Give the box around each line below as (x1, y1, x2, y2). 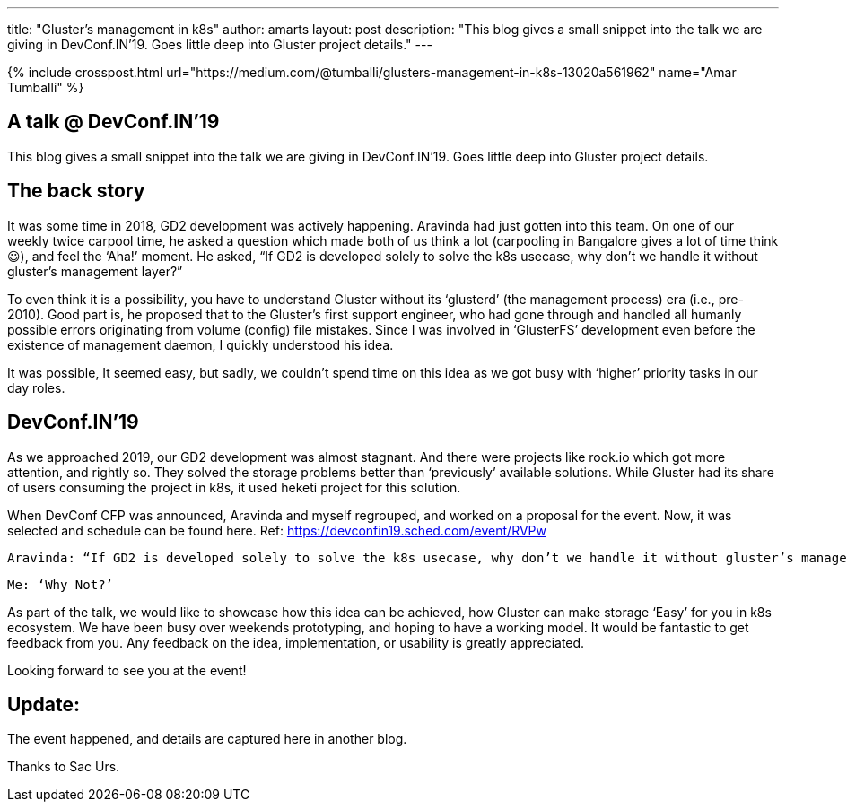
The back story (7, 179, 145, 203)
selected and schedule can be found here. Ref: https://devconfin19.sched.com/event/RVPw (7, 522, 546, 538)
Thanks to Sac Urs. (7, 759, 120, 775)
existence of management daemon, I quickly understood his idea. (7, 336, 394, 352)
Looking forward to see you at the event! (7, 662, 247, 678)
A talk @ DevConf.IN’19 (7, 110, 220, 134)
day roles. (7, 379, 65, 396)
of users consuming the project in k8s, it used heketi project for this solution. (7, 479, 461, 495)
